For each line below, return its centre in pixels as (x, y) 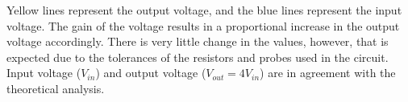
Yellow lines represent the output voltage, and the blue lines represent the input (204, 10)
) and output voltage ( (151, 73)
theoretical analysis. (56, 88)
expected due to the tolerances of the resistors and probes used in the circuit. (198, 57)
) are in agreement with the (328, 73)
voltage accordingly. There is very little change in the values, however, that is (198, 41)
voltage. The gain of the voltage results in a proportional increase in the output (203, 25)
